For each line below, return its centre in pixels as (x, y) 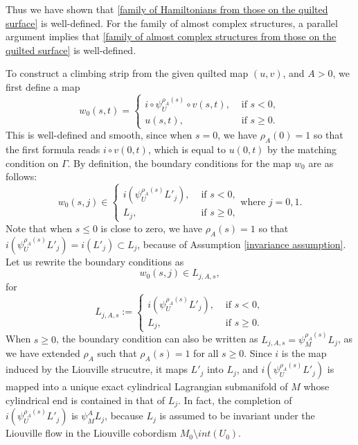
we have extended (43, 353)
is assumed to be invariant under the (237, 416)
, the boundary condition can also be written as (157, 339)
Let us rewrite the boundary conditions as (95, 261)
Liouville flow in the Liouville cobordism (91, 433)
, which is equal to (187, 149)
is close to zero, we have (151, 228)
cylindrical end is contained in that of (85, 400)
